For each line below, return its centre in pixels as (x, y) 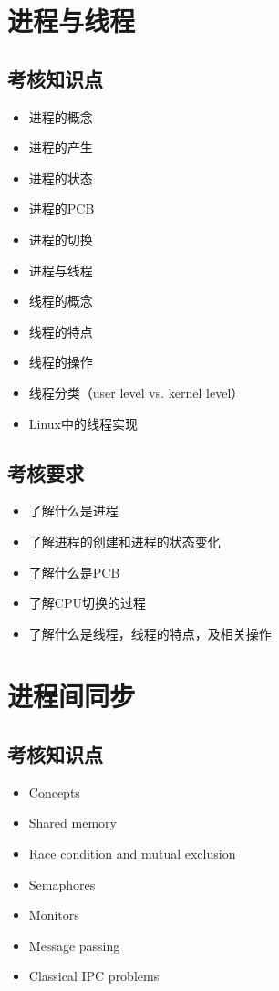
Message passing (74, 945)
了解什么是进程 (73, 511)
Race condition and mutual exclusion (132, 854)
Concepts (54, 792)
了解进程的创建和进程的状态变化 (124, 541)
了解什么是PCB (74, 572)
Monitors (54, 915)
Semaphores (62, 884)
